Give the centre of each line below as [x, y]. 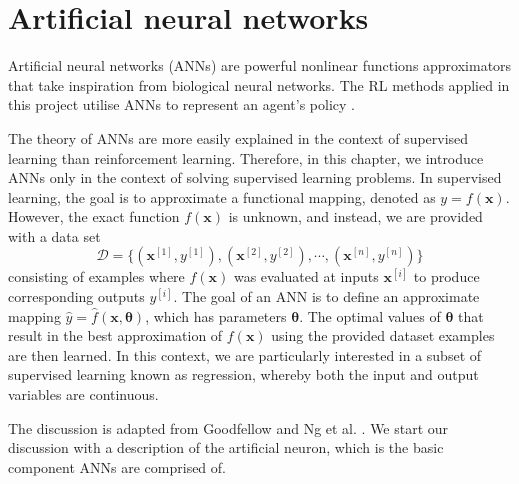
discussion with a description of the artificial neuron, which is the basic [226, 447]
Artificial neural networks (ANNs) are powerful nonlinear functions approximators [260, 65]
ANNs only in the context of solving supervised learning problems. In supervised [255, 177]
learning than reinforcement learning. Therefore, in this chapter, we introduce [246, 157]
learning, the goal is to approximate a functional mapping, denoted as [222, 196]
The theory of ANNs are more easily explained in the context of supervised [238, 137]
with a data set [54, 235]
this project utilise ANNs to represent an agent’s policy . [182, 104]
